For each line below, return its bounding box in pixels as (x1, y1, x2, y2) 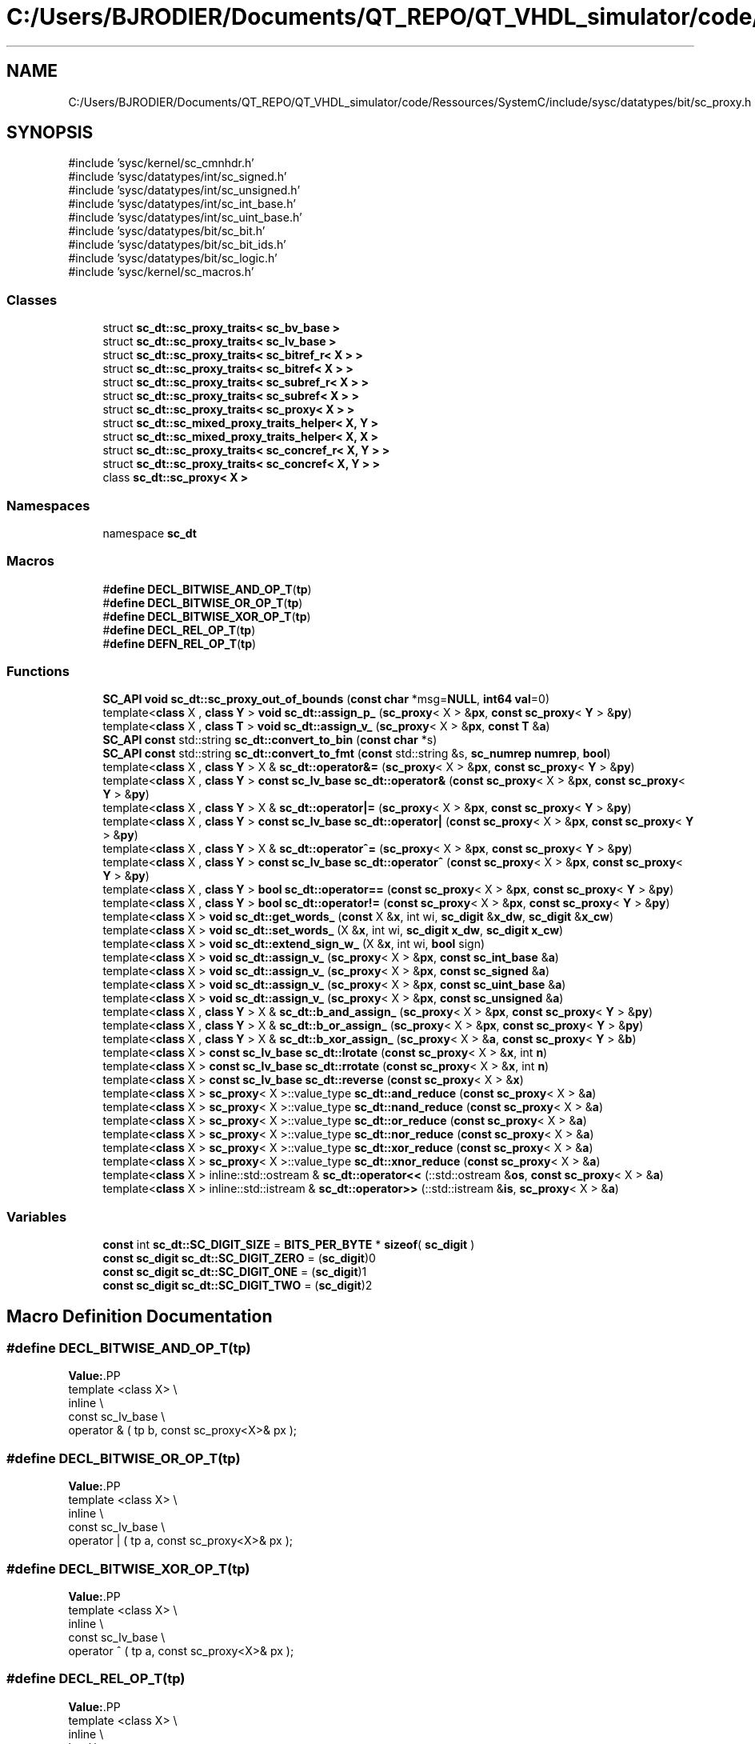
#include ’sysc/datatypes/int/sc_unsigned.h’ (68, 183, 301, 198)
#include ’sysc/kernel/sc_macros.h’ (68, 265, 254, 279)
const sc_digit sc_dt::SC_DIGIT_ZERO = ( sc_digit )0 (102, 1251, 376, 1266)
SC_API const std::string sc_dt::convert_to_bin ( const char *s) (102, 733, 437, 747)
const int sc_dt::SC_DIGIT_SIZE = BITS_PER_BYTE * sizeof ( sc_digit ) (102, 1238, 475, 1252)
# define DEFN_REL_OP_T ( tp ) (102, 636, 257, 650)
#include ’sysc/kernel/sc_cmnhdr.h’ (68, 156, 254, 170)
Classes (6, 291, 58, 308)
